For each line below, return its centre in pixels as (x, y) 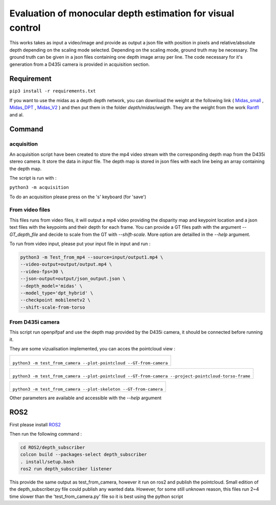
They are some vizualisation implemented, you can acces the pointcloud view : (93, 349)
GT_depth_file (24, 234)
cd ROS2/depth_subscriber (53, 447)
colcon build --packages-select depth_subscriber (84, 455)
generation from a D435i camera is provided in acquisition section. (80, 64)
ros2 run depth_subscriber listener (66, 469)
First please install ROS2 (35, 424)
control (25, 28)
